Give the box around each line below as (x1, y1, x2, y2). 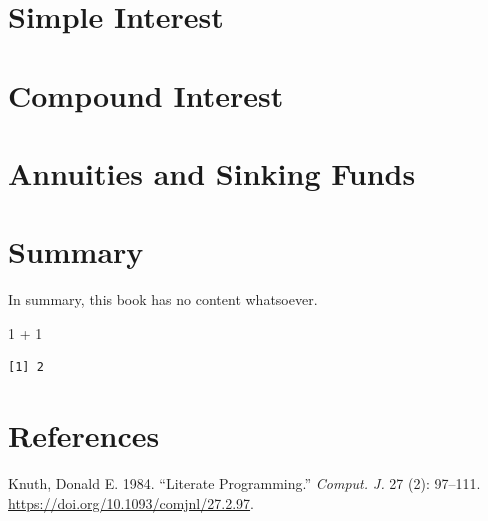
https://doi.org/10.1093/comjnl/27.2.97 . (8, 492, 254, 513)
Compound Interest (8, 74, 284, 115)
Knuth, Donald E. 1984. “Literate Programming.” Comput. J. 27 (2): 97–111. (8, 473, 481, 494)
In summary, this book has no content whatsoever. (8, 289, 318, 310)
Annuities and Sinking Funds (8, 152, 416, 193)
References (8, 415, 160, 456)
